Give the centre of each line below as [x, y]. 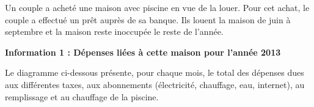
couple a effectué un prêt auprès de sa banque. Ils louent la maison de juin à [148, 19]
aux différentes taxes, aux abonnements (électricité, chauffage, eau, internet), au [155, 84]
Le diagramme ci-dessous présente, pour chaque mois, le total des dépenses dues [155, 72]
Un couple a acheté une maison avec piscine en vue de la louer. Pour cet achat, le [157, 7]
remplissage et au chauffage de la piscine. [82, 96]
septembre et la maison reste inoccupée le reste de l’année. [114, 31]
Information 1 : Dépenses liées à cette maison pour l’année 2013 [143, 52]
